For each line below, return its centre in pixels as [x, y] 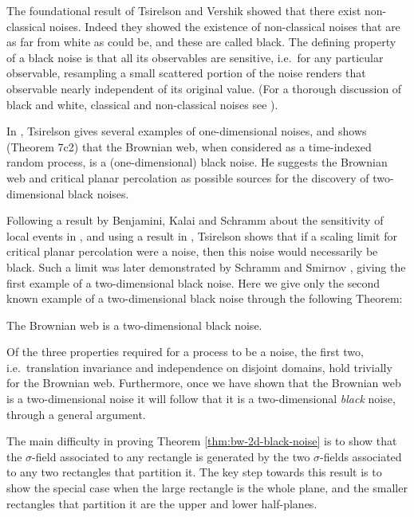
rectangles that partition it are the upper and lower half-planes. [162, 503]
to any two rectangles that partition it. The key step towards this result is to [194, 472]
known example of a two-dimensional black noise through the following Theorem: [205, 298]
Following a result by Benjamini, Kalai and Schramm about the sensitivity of [195, 220]
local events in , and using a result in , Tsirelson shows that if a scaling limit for [202, 235]
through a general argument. [76, 414]
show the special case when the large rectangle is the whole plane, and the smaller [207, 488]
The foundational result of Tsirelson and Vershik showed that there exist [184, 10]
